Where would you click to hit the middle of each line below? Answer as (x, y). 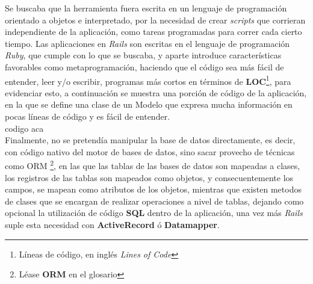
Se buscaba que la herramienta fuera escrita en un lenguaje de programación (146, 8)
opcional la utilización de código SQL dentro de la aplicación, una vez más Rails (154, 213)
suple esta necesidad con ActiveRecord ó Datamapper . (112, 224)
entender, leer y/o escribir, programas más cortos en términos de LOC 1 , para (148, 80)
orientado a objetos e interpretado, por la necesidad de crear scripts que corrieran (155, 20)
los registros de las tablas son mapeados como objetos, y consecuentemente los (149, 177)
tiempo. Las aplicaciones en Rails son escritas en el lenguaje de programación (147, 43)
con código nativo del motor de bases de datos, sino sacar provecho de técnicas (150, 151)
